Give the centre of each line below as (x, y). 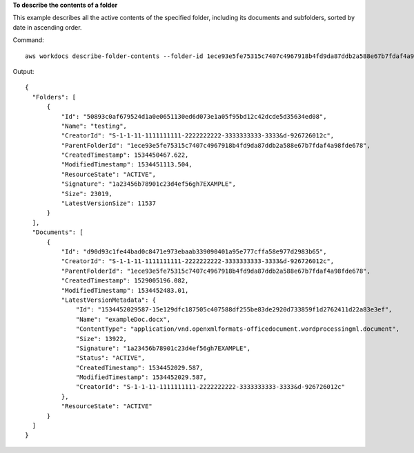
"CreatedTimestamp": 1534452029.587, (140, 367)
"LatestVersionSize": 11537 (109, 203)
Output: (23, 71)
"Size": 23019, (87, 194)
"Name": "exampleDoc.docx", (124, 319)
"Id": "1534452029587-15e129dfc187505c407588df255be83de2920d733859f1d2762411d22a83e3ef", (234, 310)
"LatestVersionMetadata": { (109, 300)
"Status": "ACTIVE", (111, 358)
